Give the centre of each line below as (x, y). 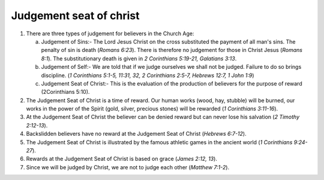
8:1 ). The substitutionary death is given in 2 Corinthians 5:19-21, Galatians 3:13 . (139, 58)
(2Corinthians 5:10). (65, 92)
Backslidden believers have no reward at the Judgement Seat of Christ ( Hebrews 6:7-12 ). (136, 134)
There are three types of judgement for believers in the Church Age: (110, 33)
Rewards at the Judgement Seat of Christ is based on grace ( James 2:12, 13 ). (121, 159)
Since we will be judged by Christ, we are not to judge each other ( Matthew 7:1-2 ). (128, 167)
